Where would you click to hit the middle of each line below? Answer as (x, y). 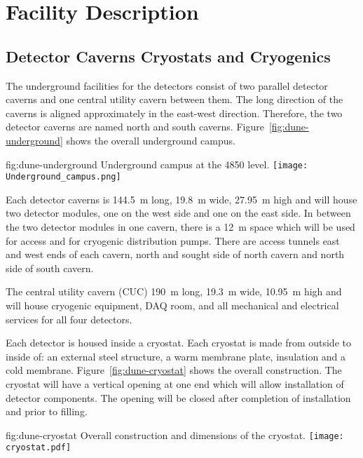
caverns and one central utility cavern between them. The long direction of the (174, 99)
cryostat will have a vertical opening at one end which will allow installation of (175, 383)
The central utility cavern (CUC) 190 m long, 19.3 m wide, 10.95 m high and (174, 291)
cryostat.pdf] (39, 448)
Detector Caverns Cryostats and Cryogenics (168, 56)
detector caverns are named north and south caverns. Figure (135, 127)
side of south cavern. (50, 268)
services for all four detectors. (69, 319)
